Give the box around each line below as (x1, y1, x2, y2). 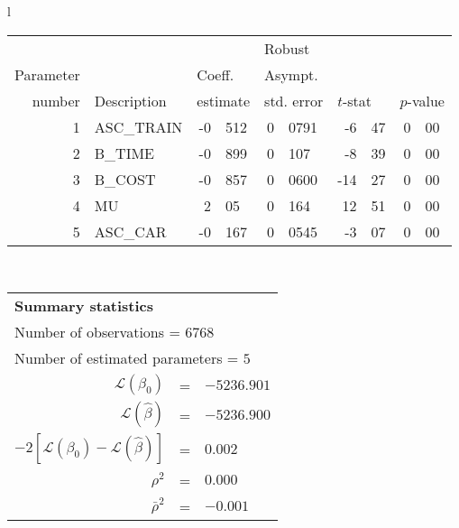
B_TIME (94, 142, 154, 163)
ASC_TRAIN (94, 116, 183, 137)
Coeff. (197, 63, 234, 85)
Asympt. (264, 63, 318, 85)
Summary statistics (14, 295, 154, 317)
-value (407, 89, 445, 111)
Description (94, 89, 167, 111)
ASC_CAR (94, 220, 167, 242)
